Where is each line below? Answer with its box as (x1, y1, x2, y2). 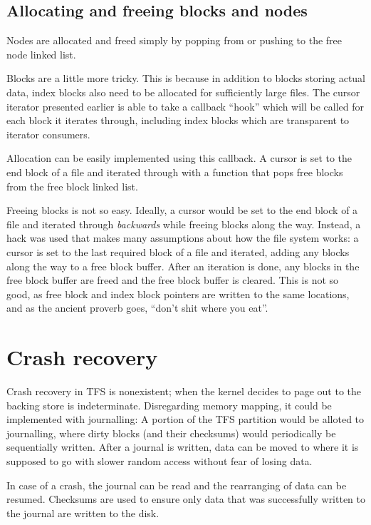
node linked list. (6, 46, 76, 61)
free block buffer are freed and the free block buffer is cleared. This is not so (6, 272, 339, 287)
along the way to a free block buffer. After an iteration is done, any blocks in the (6, 258, 360, 273)
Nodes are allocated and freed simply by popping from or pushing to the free (6, 33, 343, 48)
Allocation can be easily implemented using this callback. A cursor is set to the (6, 151, 352, 165)
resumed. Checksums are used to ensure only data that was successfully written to (6, 491, 366, 506)
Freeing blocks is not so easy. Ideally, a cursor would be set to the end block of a (6, 203, 358, 218)
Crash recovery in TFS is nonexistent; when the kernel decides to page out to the (6, 384, 362, 399)
